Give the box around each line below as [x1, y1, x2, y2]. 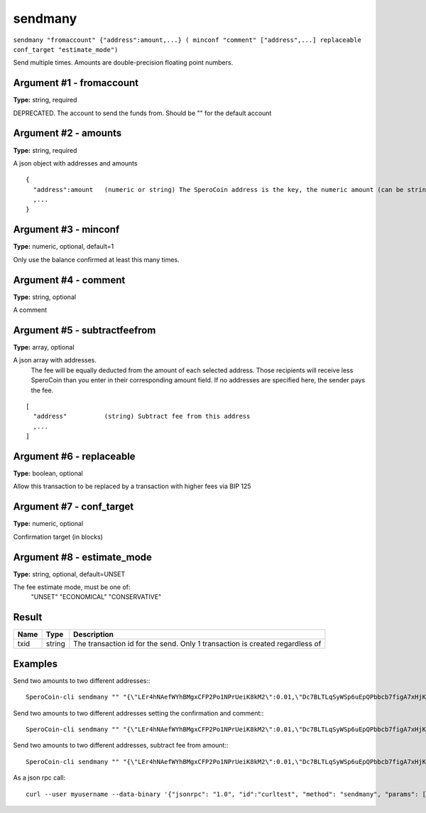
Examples [13, 657, 58, 669]
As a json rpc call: [13, 773, 65, 782]
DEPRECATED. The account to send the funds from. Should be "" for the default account [13, 109, 272, 117]
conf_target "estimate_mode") [13, 45, 119, 53]
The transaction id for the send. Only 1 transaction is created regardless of [73, 639, 322, 649]
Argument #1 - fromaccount [13, 77, 138, 89]
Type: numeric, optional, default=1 [13, 242, 114, 251]
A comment [13, 306, 48, 314]
